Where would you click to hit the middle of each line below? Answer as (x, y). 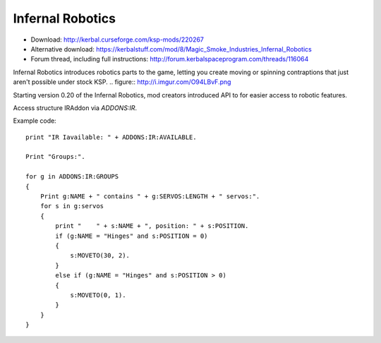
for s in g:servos (72, 206)
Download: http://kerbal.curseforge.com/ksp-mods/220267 (117, 40)
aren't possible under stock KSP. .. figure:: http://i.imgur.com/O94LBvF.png (122, 82)
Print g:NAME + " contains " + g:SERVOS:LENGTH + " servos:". (150, 197)
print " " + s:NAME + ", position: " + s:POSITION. (152, 226)
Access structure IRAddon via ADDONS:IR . (75, 108)
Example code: (35, 121)
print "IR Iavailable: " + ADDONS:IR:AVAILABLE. (111, 137)
